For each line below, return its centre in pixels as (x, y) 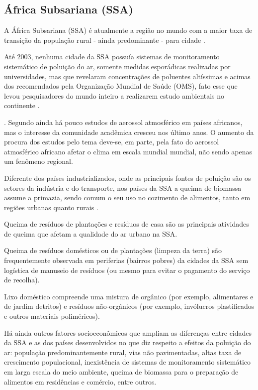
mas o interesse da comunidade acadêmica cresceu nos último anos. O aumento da (129, 132)
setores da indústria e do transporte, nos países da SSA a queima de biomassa (123, 188)
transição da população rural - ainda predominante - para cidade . (105, 40)
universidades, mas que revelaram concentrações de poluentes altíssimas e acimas (127, 76)
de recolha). (22, 280)
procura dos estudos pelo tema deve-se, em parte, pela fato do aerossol (112, 142)
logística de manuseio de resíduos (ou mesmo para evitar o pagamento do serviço (127, 270)
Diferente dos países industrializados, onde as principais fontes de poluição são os (128, 178)
